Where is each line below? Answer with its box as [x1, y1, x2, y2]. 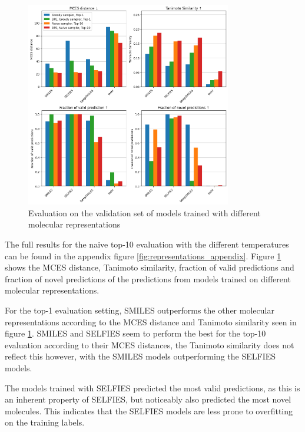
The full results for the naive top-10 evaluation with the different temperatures [5, 238, 289, 250]
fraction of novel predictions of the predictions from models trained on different [5, 272, 291, 285]
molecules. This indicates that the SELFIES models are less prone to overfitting [5, 404, 293, 417]
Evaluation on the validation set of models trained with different [28, 206, 261, 219]
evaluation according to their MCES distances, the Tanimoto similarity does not [5, 338, 294, 351]
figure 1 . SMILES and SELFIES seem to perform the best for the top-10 [5, 327, 266, 339]
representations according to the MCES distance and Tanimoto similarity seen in [5, 315, 297, 328]
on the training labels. [5, 416, 85, 428]
